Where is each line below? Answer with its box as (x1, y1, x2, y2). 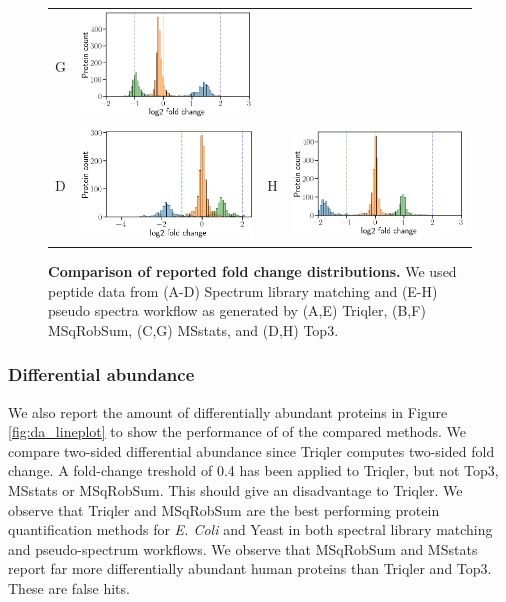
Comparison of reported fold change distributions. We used (48, 261, 457, 281)
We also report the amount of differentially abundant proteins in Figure (8, 401, 448, 422)
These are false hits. (8, 577, 130, 598)
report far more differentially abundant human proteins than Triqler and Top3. (8, 558, 492, 579)
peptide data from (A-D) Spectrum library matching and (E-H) (48, 280, 438, 301)
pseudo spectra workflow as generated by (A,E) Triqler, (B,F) (48, 300, 426, 321)
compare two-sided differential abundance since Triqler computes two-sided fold (8, 440, 495, 461)
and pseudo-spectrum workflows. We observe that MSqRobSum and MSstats (8, 538, 478, 559)
